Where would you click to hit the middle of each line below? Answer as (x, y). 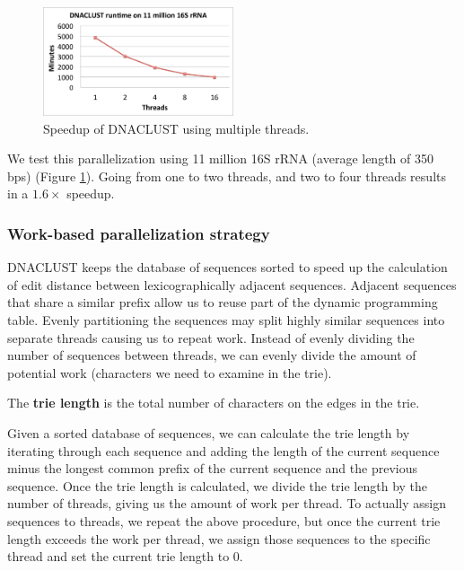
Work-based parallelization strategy (139, 233)
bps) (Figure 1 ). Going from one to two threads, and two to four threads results (227, 176)
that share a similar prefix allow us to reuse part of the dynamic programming (223, 302)
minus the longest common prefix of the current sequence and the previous (213, 468)
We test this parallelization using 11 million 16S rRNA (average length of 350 (220, 158)
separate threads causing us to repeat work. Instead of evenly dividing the (211, 337)
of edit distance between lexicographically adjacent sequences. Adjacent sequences (232, 284)
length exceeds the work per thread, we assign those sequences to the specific (219, 538)
